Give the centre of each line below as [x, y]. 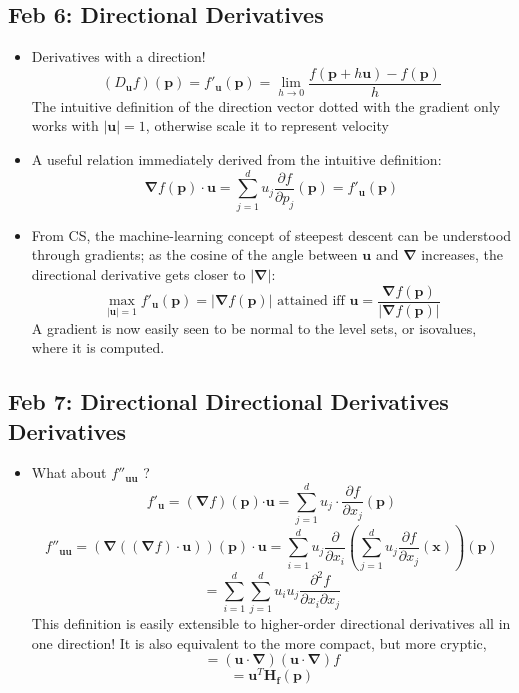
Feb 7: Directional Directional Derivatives [228, 401]
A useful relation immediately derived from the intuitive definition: [236, 159]
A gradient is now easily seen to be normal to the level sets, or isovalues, [254, 327]
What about [69, 472]
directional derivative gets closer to [138, 273]
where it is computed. [98, 347]
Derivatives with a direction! [118, 56]
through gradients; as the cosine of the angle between [194, 254]
